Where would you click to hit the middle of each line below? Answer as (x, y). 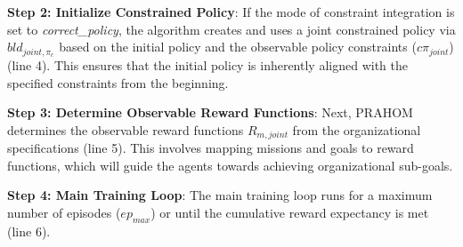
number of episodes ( (64, 213)
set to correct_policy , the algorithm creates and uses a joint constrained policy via (231, 29)
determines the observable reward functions (126, 129)
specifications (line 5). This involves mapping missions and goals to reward (211, 148)
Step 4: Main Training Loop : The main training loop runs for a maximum (220, 195)
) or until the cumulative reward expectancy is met (290, 213)
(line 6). (29, 231)
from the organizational (357, 129)
